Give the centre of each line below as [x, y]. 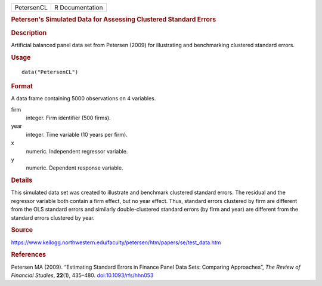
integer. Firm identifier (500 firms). [68, 118]
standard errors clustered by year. [53, 217]
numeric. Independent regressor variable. [77, 151]
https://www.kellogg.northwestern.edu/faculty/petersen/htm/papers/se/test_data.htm [116, 242]
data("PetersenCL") [50, 72]
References [29, 255]
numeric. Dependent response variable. [75, 168]
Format [22, 86]
